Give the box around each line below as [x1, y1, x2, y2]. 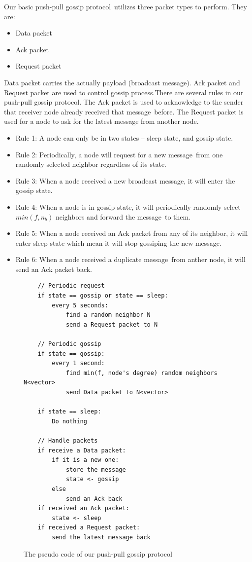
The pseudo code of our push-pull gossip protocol [24, 548, 172, 559]
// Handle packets [37, 437, 98, 444]
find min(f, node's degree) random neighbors [65, 369, 218, 376]
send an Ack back [65, 495, 123, 502]
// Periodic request [37, 282, 105, 290]
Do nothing [52, 417, 87, 425]
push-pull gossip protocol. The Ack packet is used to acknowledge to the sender [4, 97, 244, 107]
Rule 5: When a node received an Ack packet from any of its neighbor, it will [15, 228, 248, 238]
